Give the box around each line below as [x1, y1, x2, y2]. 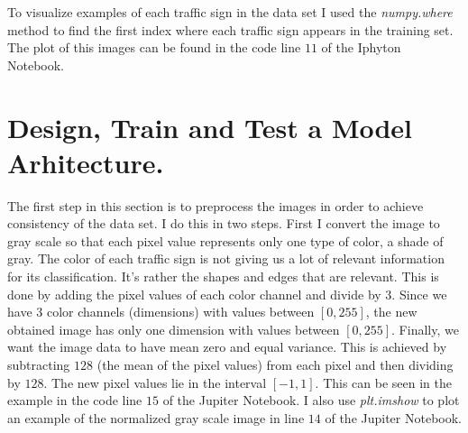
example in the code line [7, 391, 142, 410]
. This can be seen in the [315, 373, 452, 392]
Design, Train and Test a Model [7, 108, 413, 145]
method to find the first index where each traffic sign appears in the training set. [7, 20, 454, 39]
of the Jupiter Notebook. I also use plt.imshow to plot [162, 391, 460, 410]
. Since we [391, 284, 447, 303]
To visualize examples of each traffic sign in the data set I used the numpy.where [7, 3, 453, 21]
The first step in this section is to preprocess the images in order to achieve [7, 196, 424, 215]
